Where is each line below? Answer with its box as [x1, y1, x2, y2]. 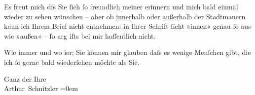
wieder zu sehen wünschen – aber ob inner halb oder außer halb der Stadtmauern [4, 11, 246, 21]
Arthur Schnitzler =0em [4, 83, 78, 94]
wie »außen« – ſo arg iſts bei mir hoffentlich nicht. [4, 30, 156, 41]
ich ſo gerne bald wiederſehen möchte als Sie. [4, 56, 140, 67]
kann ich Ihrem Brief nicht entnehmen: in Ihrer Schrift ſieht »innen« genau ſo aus [4, 21, 251, 31]
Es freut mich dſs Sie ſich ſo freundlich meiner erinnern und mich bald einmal [4, 1, 238, 11]
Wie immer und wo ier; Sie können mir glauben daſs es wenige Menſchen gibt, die [4, 47, 251, 57]
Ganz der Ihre [4, 73, 46, 84]
